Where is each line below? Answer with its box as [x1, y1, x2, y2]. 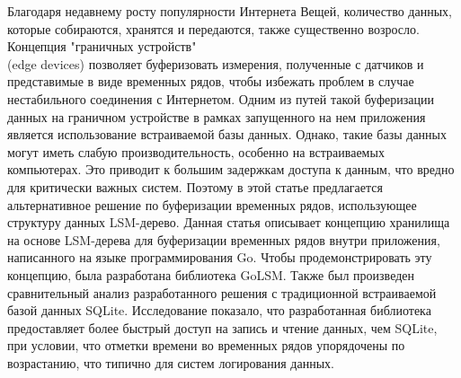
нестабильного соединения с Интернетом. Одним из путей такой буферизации [7, 89, 434, 108]
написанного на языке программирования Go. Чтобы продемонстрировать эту [7, 248, 432, 267]
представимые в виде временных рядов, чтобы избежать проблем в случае [7, 72, 414, 91]
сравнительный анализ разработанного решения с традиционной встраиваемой [7, 283, 437, 302]
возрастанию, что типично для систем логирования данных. [7, 353, 334, 372]
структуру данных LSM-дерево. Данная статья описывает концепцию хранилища [7, 213, 450, 232]
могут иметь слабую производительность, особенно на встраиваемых [7, 142, 385, 161]
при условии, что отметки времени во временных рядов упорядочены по [7, 336, 405, 355]
